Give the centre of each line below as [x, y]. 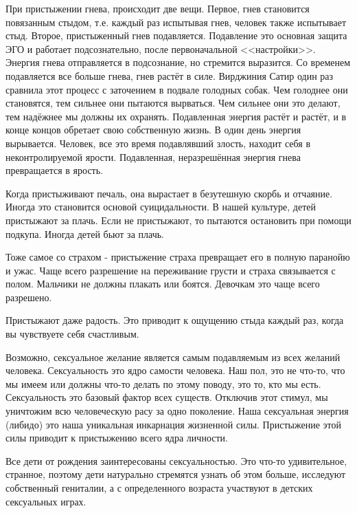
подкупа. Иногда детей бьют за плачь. [85, 233]
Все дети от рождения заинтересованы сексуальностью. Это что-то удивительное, [176, 460]
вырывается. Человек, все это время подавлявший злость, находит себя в [158, 143]
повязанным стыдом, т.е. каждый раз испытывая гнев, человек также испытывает [176, 22]
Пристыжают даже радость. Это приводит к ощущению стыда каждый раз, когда [175, 320]
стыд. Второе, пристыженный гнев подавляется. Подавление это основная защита [176, 35]
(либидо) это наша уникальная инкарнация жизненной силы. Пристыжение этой [173, 424]
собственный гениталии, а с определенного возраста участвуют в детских [159, 488]
